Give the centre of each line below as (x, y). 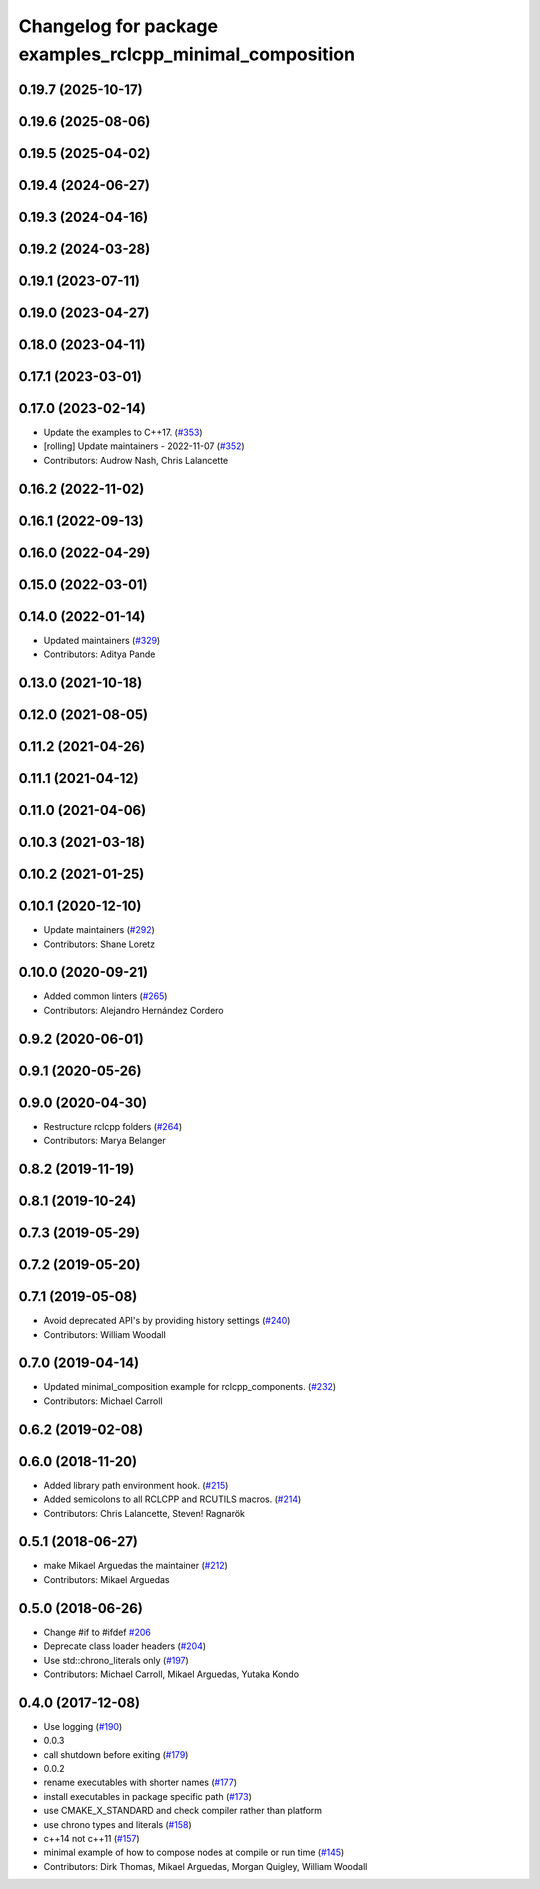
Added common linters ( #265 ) (105, 996)
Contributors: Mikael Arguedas (106, 1579)
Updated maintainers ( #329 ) (102, 640)
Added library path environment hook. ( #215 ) (136, 1485)
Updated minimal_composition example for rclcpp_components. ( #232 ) (190, 1387)
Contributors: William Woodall (105, 1334)
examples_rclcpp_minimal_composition (186, 54)
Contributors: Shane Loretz (99, 944)
